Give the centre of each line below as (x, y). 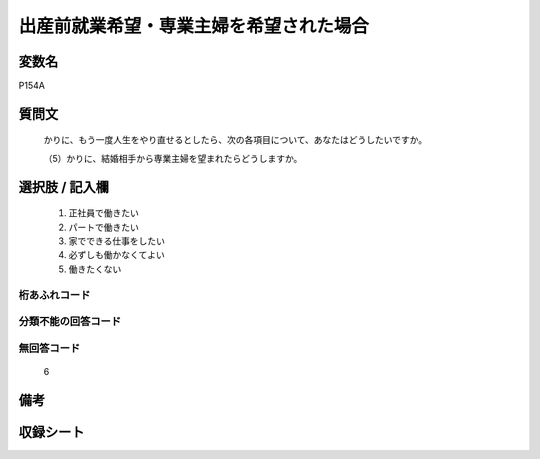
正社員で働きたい (103, 213)
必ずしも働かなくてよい (116, 255)
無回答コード (49, 348)
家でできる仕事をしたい (116, 241)
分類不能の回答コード (70, 322)
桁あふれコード (54, 295)
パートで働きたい (103, 227)
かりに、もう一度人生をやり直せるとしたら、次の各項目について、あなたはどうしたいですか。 (235, 140)
